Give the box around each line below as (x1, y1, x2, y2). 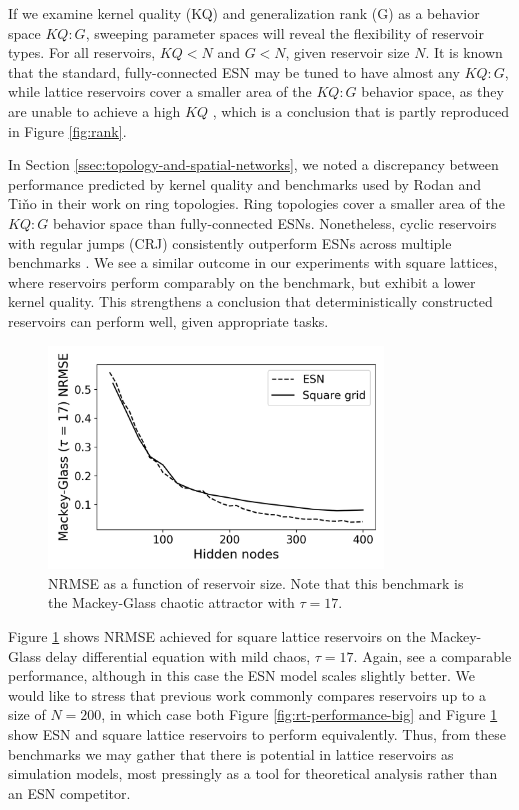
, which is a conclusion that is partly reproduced (212, 100, 509, 121)
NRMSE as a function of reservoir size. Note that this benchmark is (48, 572, 464, 593)
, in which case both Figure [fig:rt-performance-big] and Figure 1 (101, 704, 498, 725)
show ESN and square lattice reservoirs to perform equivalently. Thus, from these (8, 724, 506, 745)
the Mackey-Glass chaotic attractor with (48, 592, 295, 613)
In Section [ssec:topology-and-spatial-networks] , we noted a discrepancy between (8, 154, 499, 175)
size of (8, 704, 46, 725)
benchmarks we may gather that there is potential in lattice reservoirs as (8, 743, 454, 764)
